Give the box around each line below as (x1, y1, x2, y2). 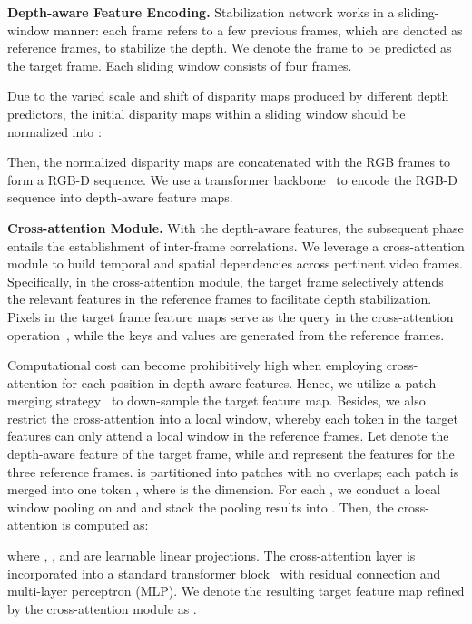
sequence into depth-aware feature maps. (7, 188, 233, 207)
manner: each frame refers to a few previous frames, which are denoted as (53, 20, 463, 39)
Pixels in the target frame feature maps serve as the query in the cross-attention (7, 307, 454, 326)
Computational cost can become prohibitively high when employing (7, 356, 383, 375)
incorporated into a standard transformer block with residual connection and (7, 563, 441, 582)
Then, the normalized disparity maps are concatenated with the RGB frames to (7, 152, 451, 171)
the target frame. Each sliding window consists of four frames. (7, 55, 352, 74)
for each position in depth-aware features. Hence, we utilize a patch (62, 373, 437, 392)
